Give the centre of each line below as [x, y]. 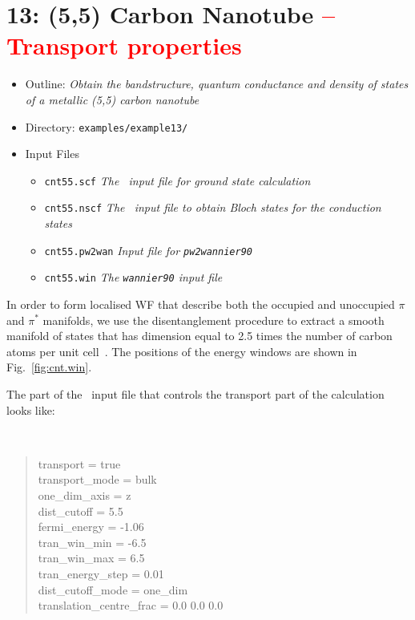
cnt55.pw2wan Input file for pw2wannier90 [148, 250]
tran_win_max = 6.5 [91, 558]
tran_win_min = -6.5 [92, 542]
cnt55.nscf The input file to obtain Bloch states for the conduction [213, 207]
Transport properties [124, 45]
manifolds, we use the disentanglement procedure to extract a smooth [214, 320]
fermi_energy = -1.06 [91, 527]
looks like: [31, 409]
